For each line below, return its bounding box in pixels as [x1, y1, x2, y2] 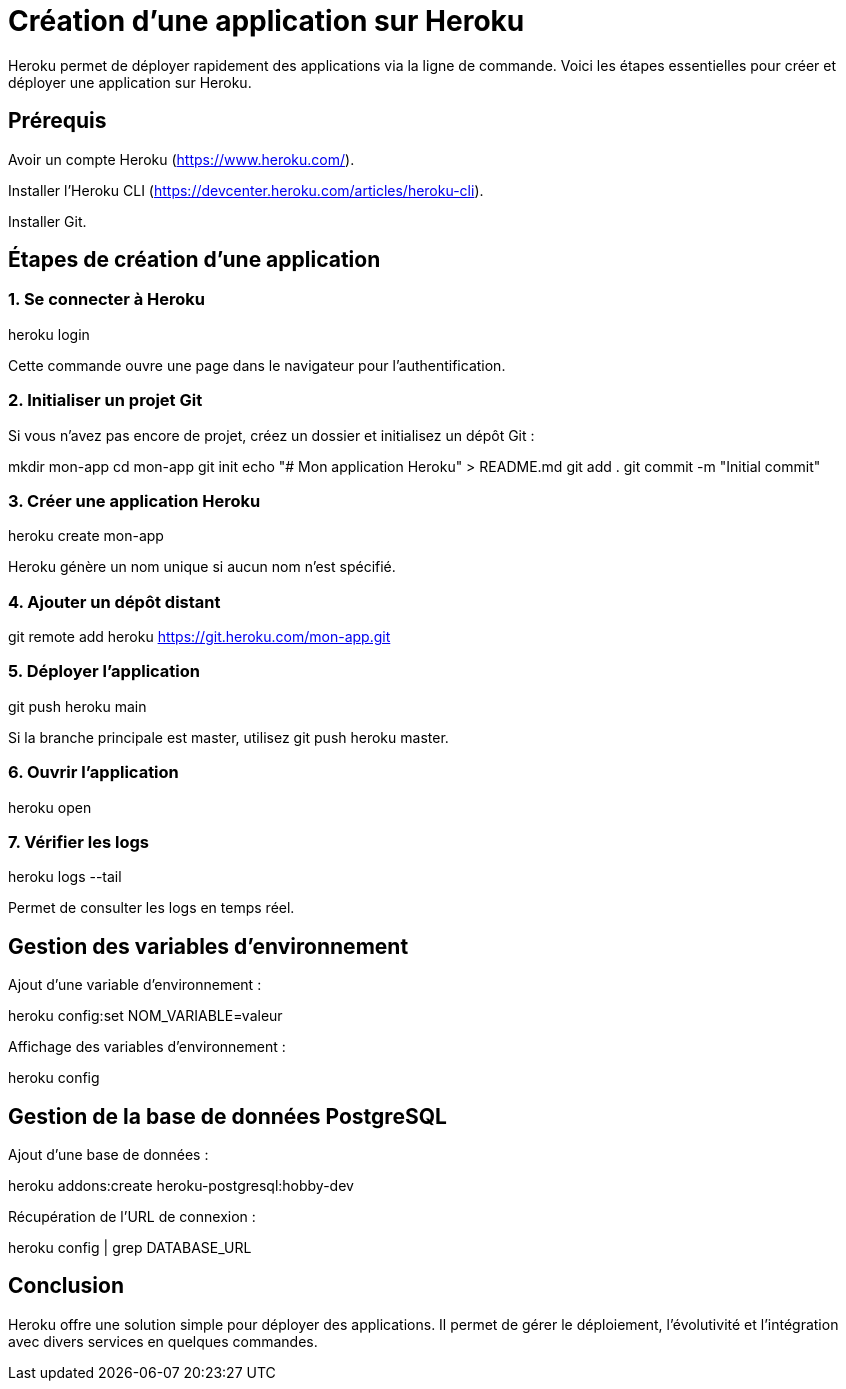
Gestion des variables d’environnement [8, 933, 409, 959]
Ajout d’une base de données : [8, 1146, 209, 1163]
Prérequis [8, 108, 107, 134]
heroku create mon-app [8, 527, 164, 545]
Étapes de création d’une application [8, 247, 381, 273]
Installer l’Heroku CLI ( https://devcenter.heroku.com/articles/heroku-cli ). [8, 181, 484, 199]
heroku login [8, 325, 90, 343]
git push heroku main [8, 697, 147, 715]
